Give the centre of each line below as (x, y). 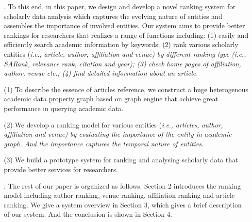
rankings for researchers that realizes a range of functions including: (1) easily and (126, 35)
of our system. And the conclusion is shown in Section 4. (88, 214)
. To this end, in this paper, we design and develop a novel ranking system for (120, 6)
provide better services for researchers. (61, 169)
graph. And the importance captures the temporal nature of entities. (104, 143)
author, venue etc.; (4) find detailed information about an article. (101, 73)
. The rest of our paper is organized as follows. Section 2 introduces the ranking (122, 185)
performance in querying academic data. (64, 108)
